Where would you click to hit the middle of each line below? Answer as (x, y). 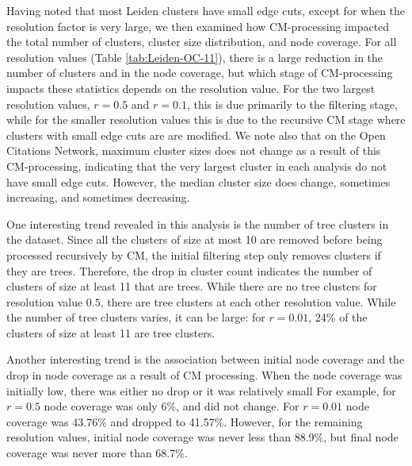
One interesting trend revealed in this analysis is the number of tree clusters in (198, 223)
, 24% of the (338, 317)
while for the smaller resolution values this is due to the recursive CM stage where (206, 119)
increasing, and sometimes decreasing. (98, 197)
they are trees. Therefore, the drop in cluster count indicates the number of (189, 270)
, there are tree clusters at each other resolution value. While (248, 301)
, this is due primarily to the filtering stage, (292, 104)
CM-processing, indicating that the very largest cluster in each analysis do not (197, 166)
